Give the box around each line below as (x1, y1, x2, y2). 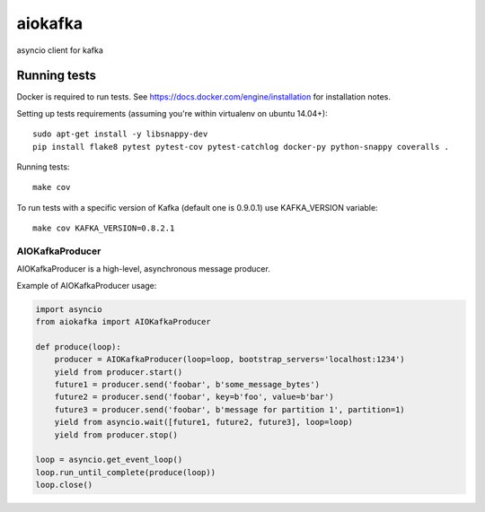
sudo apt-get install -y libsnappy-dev (32, 129, 208, 139)
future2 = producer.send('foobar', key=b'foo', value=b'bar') (54, 392, 334, 403)
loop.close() (35, 480, 93, 490)
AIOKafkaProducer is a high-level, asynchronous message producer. (16, 264, 271, 274)
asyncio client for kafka (16, 45, 103, 56)
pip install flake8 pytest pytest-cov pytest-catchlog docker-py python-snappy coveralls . (32, 142, 449, 152)
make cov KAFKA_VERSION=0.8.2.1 (32, 223, 175, 233)
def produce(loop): (35, 342, 121, 351)
